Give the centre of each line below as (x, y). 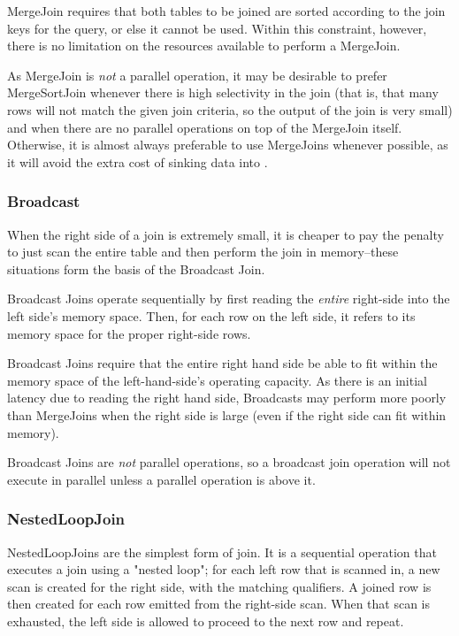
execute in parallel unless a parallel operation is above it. (161, 479)
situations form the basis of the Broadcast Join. (136, 268)
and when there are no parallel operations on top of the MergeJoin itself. (205, 127)
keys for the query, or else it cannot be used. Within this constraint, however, (217, 28)
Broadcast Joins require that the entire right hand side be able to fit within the (222, 363)
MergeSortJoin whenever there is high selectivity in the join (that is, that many (223, 92)
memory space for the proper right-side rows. (129, 333)
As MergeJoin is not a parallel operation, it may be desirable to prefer (197, 75)
